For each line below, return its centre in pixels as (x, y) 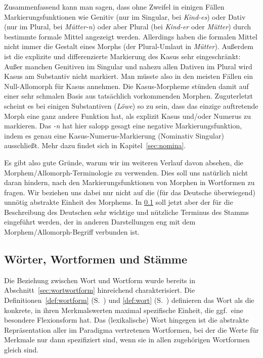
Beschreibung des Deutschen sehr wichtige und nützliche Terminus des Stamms (126, 212)
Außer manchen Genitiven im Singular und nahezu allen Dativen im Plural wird (128, 66)
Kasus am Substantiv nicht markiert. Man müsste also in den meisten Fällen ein (129, 76)
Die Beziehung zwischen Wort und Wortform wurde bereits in (100, 280)
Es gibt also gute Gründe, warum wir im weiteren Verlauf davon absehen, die (124, 162)
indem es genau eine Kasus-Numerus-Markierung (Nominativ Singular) (114, 135)
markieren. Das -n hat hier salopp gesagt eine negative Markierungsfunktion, (123, 126)
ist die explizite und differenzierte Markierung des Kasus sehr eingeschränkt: (122, 56)
